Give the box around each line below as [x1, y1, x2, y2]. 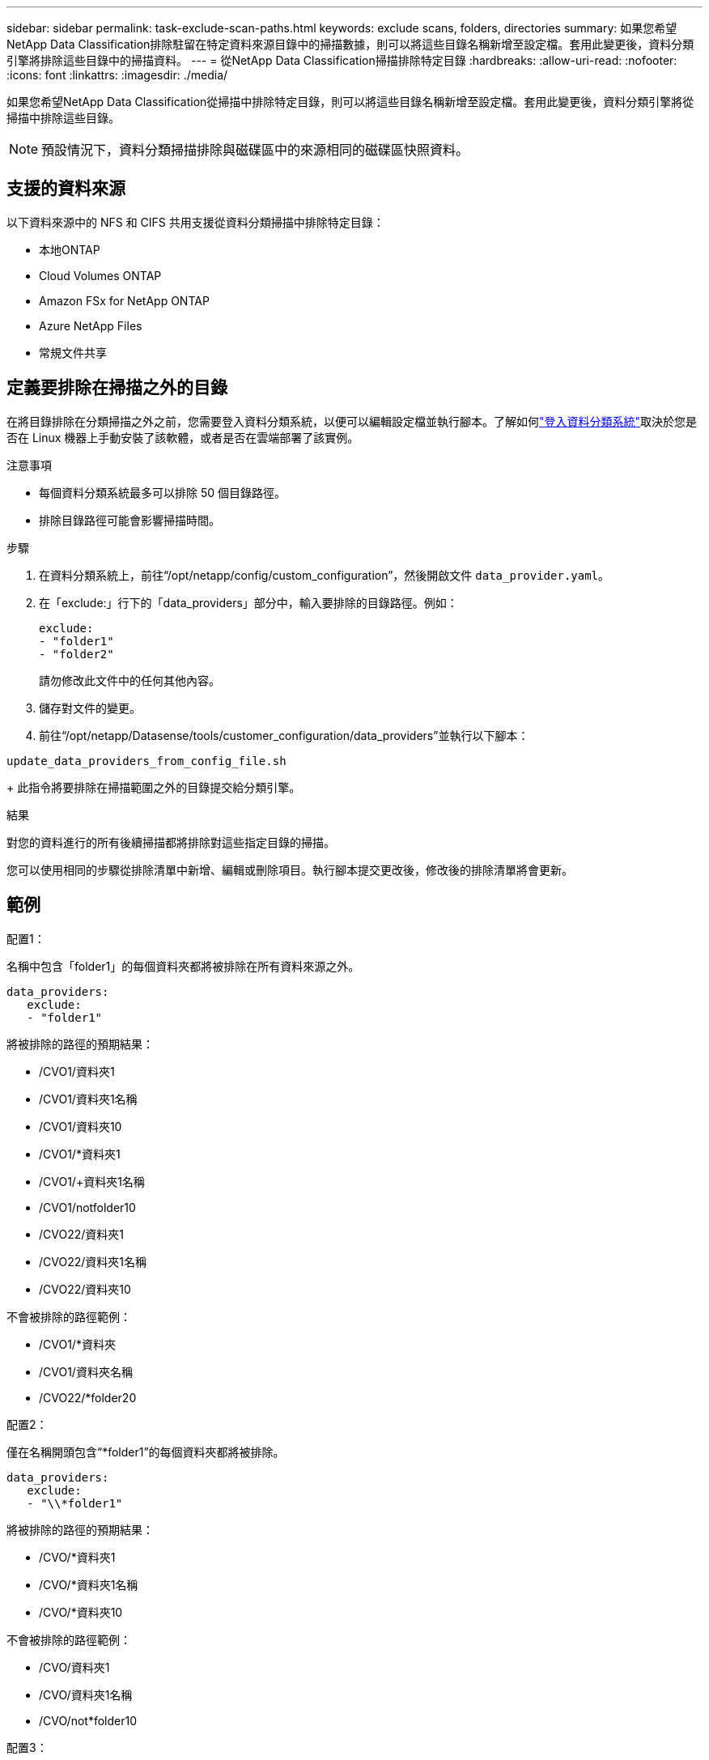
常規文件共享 [39, 345, 107, 359]
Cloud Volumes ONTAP [39, 268, 162, 283]
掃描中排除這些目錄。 [6, 111, 120, 125]
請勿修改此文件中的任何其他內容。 [39, 673, 220, 687]
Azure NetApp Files [39, 318, 142, 333]
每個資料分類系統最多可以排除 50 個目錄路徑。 [39, 485, 287, 500]
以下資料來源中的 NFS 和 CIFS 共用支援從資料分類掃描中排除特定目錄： [6, 215, 384, 229]
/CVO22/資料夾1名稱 [39, 1254, 146, 1269]
